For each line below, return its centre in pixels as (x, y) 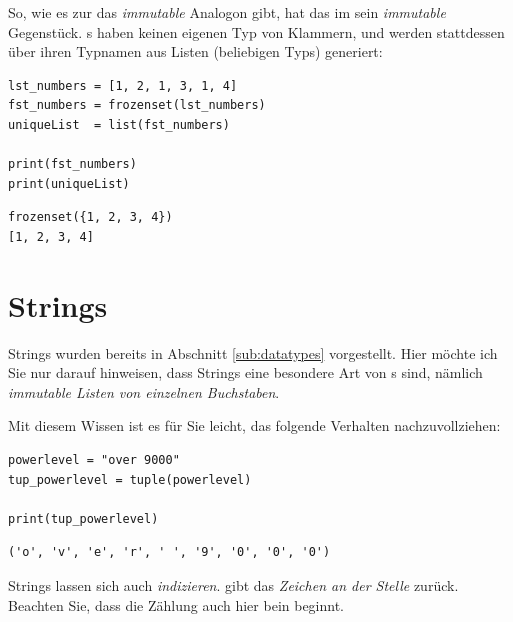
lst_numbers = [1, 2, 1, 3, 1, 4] (123, 85)
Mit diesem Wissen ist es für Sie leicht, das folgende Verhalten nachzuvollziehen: (254, 425)
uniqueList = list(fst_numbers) (119, 124)
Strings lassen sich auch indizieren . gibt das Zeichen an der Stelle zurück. (233, 585)
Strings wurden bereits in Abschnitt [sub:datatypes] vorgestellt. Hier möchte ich (253, 352)
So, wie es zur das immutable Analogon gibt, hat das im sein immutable (227, 12)
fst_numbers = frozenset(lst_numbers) (137, 105)
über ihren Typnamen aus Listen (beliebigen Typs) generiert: (195, 51)
